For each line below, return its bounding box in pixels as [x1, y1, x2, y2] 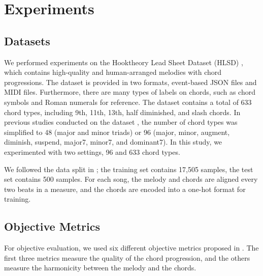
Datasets [4, 33, 50, 48]
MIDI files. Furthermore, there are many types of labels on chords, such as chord [4, 87, 255, 97]
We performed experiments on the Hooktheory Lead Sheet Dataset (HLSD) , [4, 57, 243, 67]
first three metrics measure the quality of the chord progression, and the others [4, 252, 250, 263]
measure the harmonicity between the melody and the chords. [4, 262, 196, 273]
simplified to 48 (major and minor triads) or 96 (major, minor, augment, [4, 126, 230, 137]
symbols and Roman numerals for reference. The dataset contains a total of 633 [4, 96, 252, 107]
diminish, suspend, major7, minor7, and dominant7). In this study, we [4, 136, 222, 147]
